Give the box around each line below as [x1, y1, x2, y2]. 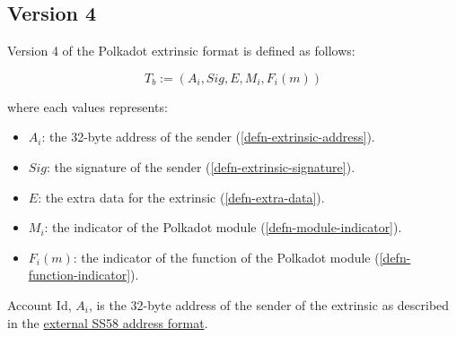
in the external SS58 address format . [7, 313, 208, 332]
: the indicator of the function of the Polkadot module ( [73, 247, 380, 266]
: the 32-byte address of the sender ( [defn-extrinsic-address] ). [41, 127, 375, 146]
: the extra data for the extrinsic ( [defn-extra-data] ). [38, 187, 325, 206]
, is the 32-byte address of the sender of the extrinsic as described [88, 295, 450, 314]
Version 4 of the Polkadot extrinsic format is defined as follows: [7, 41, 355, 60]
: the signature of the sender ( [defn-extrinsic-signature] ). [46, 157, 355, 176]
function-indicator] [28, 265, 131, 284]
